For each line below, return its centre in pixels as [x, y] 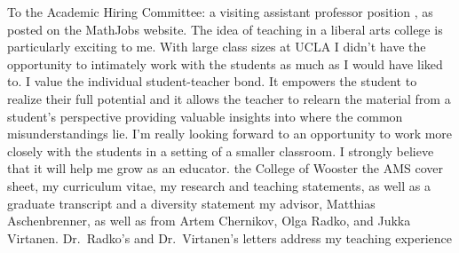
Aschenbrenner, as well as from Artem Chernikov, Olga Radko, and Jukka [209, 221]
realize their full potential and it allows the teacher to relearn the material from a [229, 98]
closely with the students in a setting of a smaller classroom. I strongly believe [221, 150]
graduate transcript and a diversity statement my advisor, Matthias [191, 203]
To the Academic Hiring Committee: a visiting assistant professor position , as [220, 12]
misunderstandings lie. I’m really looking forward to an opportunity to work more [230, 134]
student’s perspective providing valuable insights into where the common [205, 116]
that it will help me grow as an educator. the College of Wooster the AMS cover [226, 168]
